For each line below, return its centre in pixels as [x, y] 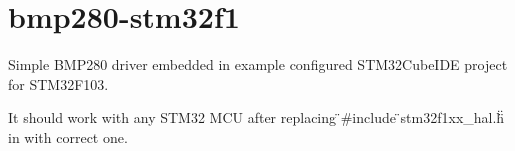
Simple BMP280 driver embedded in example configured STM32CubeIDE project [258, 64]
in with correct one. [68, 136]
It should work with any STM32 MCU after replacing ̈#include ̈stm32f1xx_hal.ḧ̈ [256, 117]
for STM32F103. [58, 83]
